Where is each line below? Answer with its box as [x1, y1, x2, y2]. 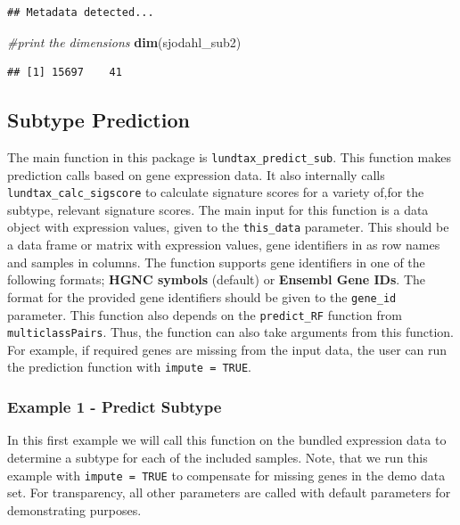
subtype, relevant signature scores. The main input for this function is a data [7, 200, 429, 218]
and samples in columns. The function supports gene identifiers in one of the [7, 252, 425, 271]
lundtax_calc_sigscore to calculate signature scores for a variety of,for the [7, 183, 424, 201]
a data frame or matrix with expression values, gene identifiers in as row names [7, 235, 440, 254]
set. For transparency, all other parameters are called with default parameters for [7, 483, 451, 502]
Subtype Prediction [7, 106, 190, 134]
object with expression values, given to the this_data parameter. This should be [7, 217, 449, 236]
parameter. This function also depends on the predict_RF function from [7, 305, 402, 324]
